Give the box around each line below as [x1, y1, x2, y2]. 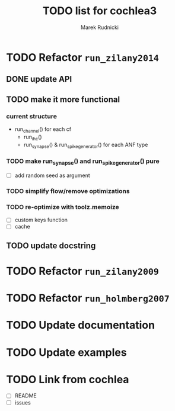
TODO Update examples [6, 345, 127, 359]
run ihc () [23, 133, 43, 142]
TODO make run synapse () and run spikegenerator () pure [6, 157, 160, 166]
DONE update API [6, 74, 72, 84]
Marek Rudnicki [81, 24, 119, 31]
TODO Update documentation [6, 319, 155, 332]
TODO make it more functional [6, 94, 120, 104]
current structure [6, 112, 58, 120]
